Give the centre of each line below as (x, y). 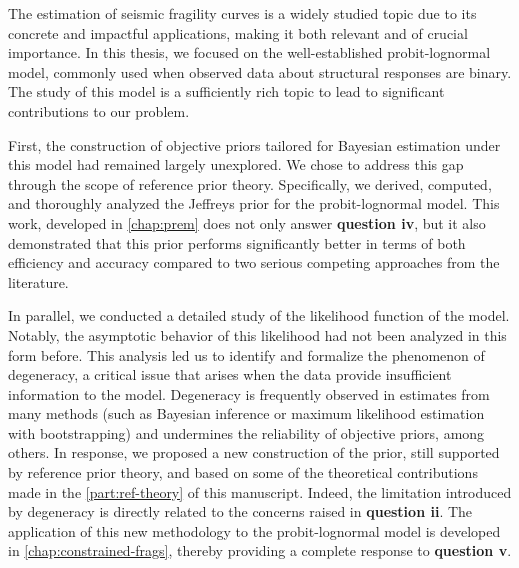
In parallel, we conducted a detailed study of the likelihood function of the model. (259, 315)
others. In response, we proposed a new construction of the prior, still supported (254, 452)
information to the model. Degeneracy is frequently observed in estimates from (249, 393)
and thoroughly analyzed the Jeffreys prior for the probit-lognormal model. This (254, 203)
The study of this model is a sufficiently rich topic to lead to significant (226, 91)
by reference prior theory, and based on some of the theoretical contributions (243, 472)
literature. (38, 281)
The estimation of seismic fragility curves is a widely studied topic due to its (242, 13)
